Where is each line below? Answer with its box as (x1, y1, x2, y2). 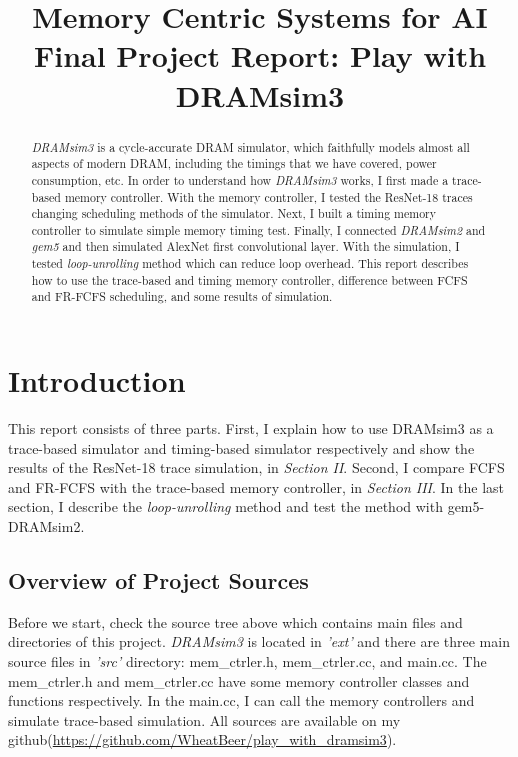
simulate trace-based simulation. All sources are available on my (8, 709, 401, 730)
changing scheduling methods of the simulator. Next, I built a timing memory (31, 205, 437, 222)
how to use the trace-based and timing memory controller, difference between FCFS (31, 271, 468, 288)
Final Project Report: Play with (33, 35, 487, 76)
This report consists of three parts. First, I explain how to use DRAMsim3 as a (8, 418, 494, 439)
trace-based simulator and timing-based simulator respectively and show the (8, 437, 475, 458)
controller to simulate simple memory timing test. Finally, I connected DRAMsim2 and (31, 221, 486, 238)
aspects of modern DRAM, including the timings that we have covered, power (31, 155, 437, 172)
